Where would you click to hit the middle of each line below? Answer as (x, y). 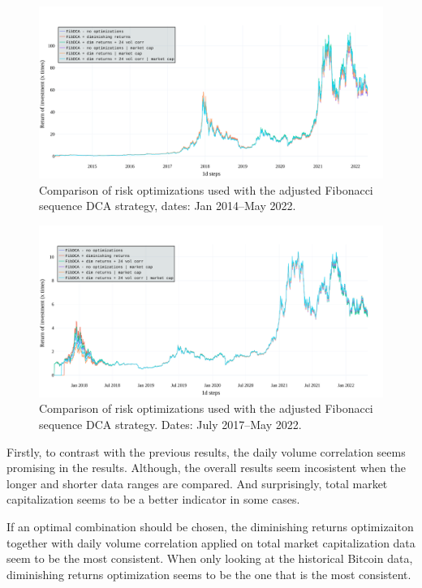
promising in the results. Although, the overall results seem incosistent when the (206, 468)
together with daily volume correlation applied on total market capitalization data (211, 542)
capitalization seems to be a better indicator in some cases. (153, 499)
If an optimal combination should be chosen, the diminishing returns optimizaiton (210, 526)
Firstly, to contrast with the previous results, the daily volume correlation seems (206, 451)
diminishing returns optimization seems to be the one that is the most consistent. (209, 574)
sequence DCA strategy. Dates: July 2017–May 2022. (170, 424)
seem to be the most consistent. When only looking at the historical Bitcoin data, (210, 558)
